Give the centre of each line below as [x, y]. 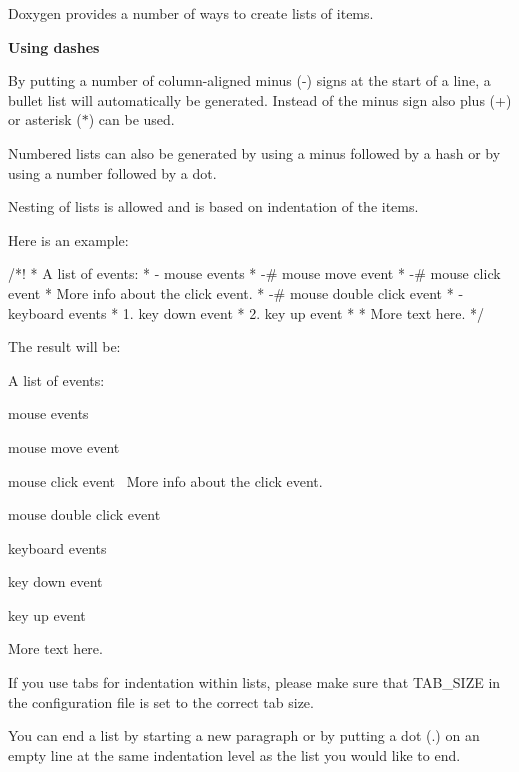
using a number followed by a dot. [112, 172]
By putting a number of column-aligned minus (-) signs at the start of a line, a [249, 80]
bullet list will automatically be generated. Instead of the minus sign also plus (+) [260, 99]
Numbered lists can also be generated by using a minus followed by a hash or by [254, 152]
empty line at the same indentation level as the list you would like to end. [234, 754]
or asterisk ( [45, 119]
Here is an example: [68, 239]
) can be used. [131, 119]
